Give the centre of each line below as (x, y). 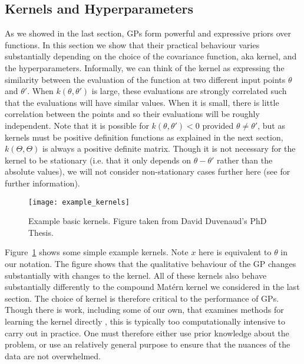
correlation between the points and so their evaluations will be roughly (132, 114)
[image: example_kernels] (79, 202)
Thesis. (41, 232)
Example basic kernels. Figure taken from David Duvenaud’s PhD (148, 221)
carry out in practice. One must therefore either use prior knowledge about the (147, 333)
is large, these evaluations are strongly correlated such (189, 91)
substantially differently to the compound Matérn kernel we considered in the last (152, 287)
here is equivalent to (235, 252)
